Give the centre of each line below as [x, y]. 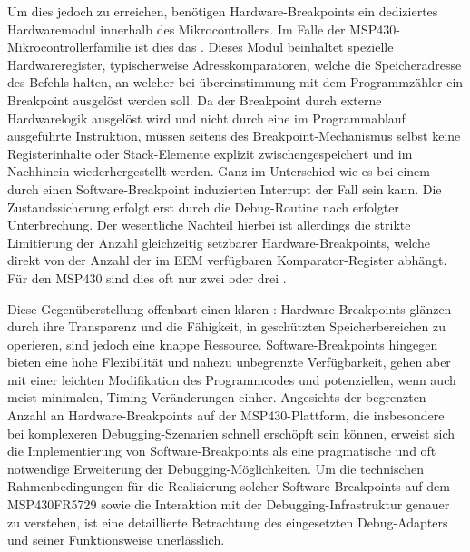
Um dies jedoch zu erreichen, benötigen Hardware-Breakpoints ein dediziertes [223, 11]
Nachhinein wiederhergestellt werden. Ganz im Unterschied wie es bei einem [219, 171]
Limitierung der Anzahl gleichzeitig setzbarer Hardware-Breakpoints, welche [219, 242]
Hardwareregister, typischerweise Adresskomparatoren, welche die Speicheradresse [235, 64]
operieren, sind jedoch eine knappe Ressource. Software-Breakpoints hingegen [223, 344]
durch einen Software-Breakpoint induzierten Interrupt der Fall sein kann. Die [225, 188]
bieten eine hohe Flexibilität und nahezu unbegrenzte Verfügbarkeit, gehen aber [229, 362]
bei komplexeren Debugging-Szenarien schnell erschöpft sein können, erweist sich [231, 433]
